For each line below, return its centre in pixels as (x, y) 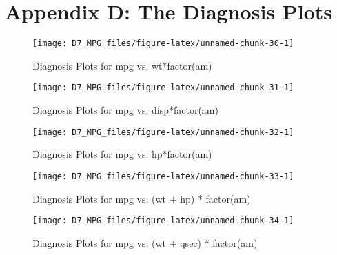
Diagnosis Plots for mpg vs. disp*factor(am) (125, 110)
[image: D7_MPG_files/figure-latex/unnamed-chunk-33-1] (163, 176)
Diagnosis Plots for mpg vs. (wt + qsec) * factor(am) (145, 242)
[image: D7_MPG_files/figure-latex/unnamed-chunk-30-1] (163, 44)
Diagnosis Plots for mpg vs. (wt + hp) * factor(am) (142, 198)
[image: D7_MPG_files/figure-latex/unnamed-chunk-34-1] (163, 221)
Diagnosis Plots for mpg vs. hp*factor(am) (122, 154)
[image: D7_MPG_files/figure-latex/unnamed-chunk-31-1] (163, 88)
